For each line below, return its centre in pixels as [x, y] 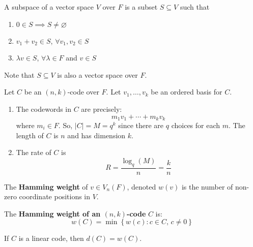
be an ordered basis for [187, 92]
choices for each [196, 125]
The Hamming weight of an [52, 213]
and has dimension [96, 135]
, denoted [142, 186]
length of [30, 135]
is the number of [207, 186]
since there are [141, 125]
